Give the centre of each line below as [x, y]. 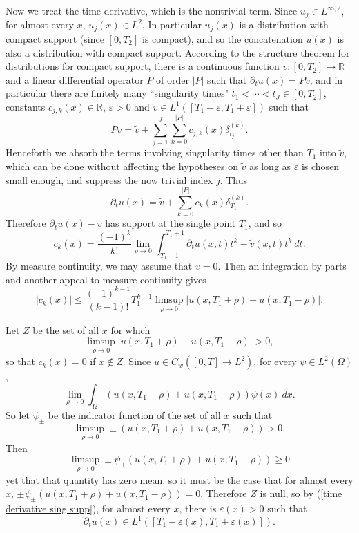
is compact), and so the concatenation [223, 38]
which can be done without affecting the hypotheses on [122, 166]
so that [20, 361]
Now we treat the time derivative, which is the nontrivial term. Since [152, 10]
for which [130, 329]
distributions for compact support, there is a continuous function [143, 66]
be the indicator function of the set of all [134, 414]
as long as [270, 166]
